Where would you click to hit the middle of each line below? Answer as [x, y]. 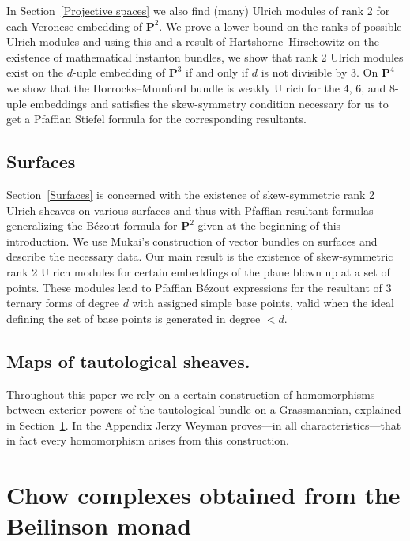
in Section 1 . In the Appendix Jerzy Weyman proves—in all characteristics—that [204, 425]
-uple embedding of [119, 72]
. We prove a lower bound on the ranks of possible [280, 26]
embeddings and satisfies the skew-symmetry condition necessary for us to [209, 103]
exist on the [35, 72]
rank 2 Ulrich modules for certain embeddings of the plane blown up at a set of [198, 271]
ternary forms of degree [63, 303]
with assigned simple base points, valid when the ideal [263, 303]
